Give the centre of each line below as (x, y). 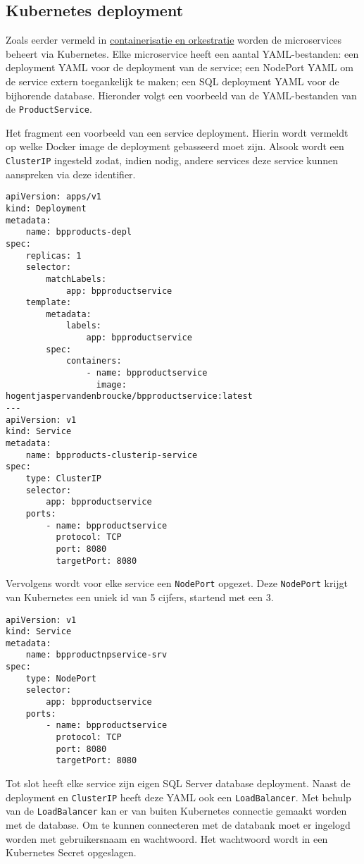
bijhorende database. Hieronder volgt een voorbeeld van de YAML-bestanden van (181, 95)
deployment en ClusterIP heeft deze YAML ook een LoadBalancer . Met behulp (178, 797)
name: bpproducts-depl (79, 232)
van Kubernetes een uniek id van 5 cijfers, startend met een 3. (140, 597)
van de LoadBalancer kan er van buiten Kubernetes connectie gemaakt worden (176, 811)
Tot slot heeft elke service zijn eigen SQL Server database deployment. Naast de (178, 783)
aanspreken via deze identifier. (71, 174)
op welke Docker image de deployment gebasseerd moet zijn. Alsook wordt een (175, 146)
